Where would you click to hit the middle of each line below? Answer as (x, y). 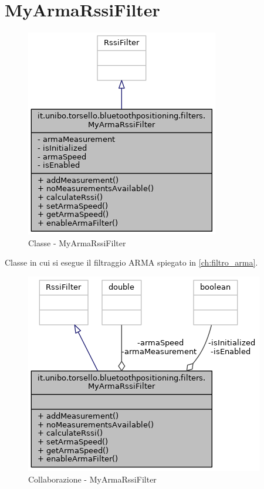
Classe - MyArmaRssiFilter (77, 242)
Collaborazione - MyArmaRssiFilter (92, 479)
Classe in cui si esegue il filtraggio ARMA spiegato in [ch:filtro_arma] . (131, 262)
